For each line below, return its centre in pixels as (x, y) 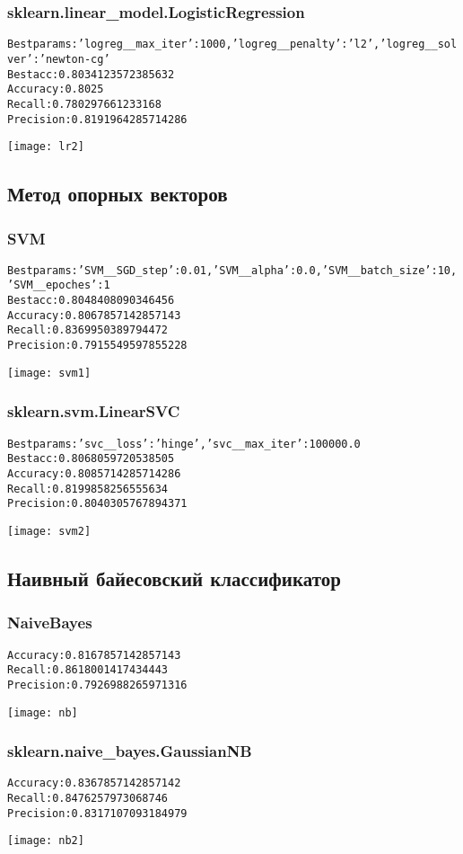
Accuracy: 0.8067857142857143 (94, 315)
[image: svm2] (49, 531)
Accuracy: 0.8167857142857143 (94, 655)
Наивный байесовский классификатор (174, 578)
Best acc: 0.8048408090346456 (91, 301)
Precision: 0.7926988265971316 (97, 685)
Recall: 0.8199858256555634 (87, 489)
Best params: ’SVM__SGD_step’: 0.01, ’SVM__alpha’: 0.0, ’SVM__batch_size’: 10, (232, 270)
